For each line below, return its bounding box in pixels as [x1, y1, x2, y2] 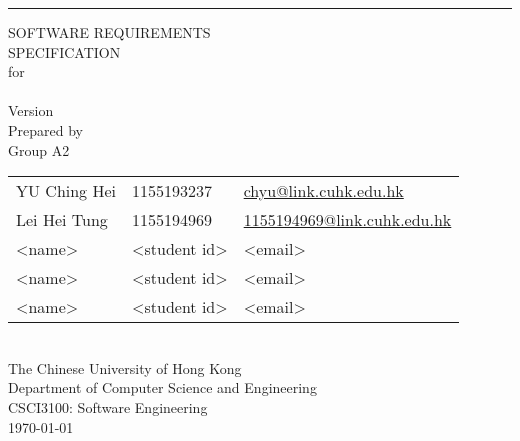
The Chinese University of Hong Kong [8, 357, 242, 378]
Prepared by [8, 119, 83, 140]
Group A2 [8, 139, 70, 160]
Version [8, 100, 54, 121]
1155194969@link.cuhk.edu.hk [243, 208, 452, 232]
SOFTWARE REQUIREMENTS [8, 22, 211, 42]
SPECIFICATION [8, 41, 121, 62]
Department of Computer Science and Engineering [8, 377, 317, 398]
